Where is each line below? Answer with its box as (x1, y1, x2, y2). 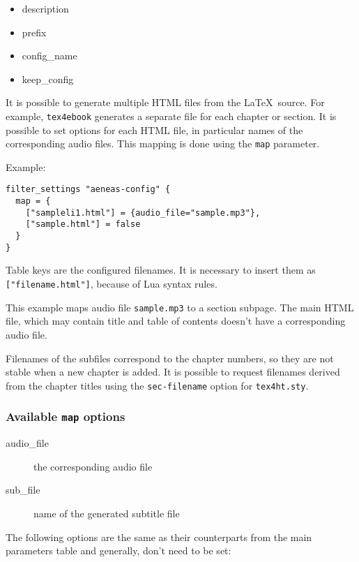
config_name (22, 48, 77, 63)
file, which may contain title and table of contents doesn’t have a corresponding (6, 313, 346, 328)
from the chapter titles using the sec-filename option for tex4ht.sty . (6, 378, 309, 392)
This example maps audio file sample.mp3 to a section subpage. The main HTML (6, 300, 354, 314)
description (22, 1, 69, 15)
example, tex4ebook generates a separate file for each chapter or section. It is (6, 108, 337, 123)
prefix (22, 24, 47, 39)
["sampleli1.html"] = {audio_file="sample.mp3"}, (25, 207, 261, 218)
